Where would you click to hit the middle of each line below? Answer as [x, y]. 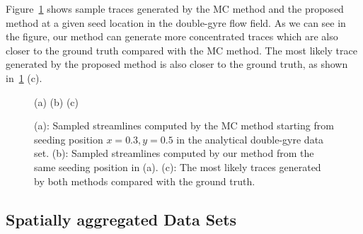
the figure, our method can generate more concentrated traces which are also [172, 36]
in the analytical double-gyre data [250, 139]
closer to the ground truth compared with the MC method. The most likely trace [181, 50]
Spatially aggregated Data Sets [121, 219]
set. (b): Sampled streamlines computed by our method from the [174, 153]
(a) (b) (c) [56, 101]
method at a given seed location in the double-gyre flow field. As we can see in [176, 22]
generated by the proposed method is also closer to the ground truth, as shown [177, 64]
